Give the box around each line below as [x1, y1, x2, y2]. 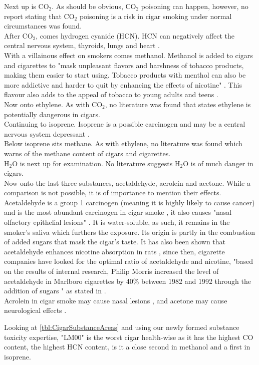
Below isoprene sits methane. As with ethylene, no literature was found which [4, 138, 242, 149]
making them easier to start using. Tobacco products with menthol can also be [4, 70, 246, 80]
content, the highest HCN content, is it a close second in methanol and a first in [4, 341, 250, 352]
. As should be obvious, [52, 1, 123, 11]
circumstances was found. [4, 21, 82, 31]
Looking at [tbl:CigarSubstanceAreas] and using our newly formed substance [4, 322, 239, 332]
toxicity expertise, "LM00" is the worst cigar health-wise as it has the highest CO [4, 331, 253, 342]
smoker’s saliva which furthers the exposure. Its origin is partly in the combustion [4, 226, 255, 237]
